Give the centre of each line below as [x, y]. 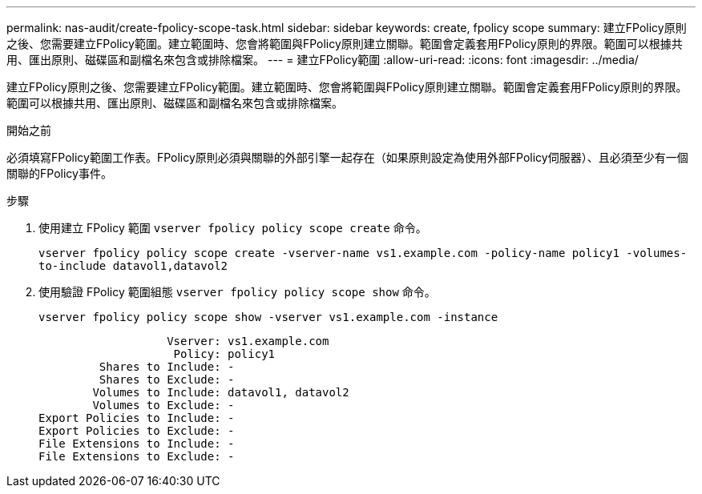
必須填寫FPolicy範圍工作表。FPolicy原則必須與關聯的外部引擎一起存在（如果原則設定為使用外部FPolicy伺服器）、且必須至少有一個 [347, 157]
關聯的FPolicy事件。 [59, 173]
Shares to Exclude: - [167, 380]
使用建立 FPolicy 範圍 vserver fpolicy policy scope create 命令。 [233, 228]
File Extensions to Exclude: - [137, 456]
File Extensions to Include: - [137, 444]
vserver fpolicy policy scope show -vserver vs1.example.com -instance [268, 317]
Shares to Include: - [167, 367]
